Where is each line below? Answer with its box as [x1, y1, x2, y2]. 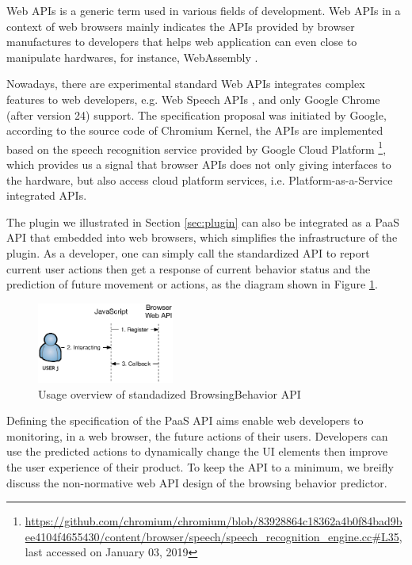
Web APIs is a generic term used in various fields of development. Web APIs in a [6, 2, 401, 18]
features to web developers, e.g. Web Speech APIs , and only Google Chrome [6, 90, 380, 107]
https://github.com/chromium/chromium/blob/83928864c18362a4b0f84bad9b [25, 513, 402, 529]
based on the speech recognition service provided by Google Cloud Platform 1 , [6, 138, 387, 157]
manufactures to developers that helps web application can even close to [6, 33, 357, 50]
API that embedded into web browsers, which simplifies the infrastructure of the [6, 229, 398, 246]
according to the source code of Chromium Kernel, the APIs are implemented [6, 122, 383, 139]
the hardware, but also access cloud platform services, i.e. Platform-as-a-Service [6, 171, 393, 188]
